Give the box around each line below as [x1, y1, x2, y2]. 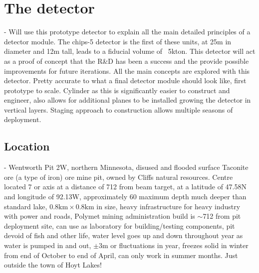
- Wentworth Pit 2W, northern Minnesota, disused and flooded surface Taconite [4, 162, 249, 172]
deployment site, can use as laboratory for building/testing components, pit [4, 220, 235, 231]
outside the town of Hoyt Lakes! [4, 260, 102, 270]
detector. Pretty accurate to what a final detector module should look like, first [4, 75, 247, 86]
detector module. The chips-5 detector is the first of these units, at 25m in [4, 36, 232, 46]
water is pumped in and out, [4, 240, 91, 251]
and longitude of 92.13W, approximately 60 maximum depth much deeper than [4, 191, 247, 202]
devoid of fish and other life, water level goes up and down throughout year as [4, 230, 243, 241]
